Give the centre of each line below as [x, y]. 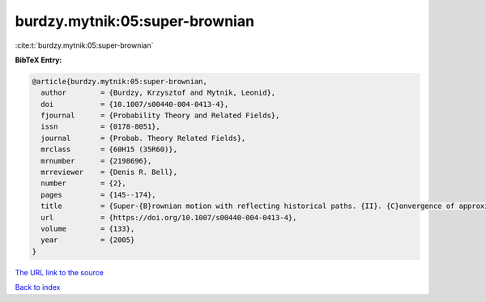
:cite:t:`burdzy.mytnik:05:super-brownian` [84, 45]
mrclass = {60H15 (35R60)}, [109, 149]
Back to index [38, 287]
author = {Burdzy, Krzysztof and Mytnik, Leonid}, [158, 93]
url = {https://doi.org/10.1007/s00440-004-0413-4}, [169, 217]
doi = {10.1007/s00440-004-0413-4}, [135, 104]
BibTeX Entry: [38, 60]
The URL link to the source [60, 272]
